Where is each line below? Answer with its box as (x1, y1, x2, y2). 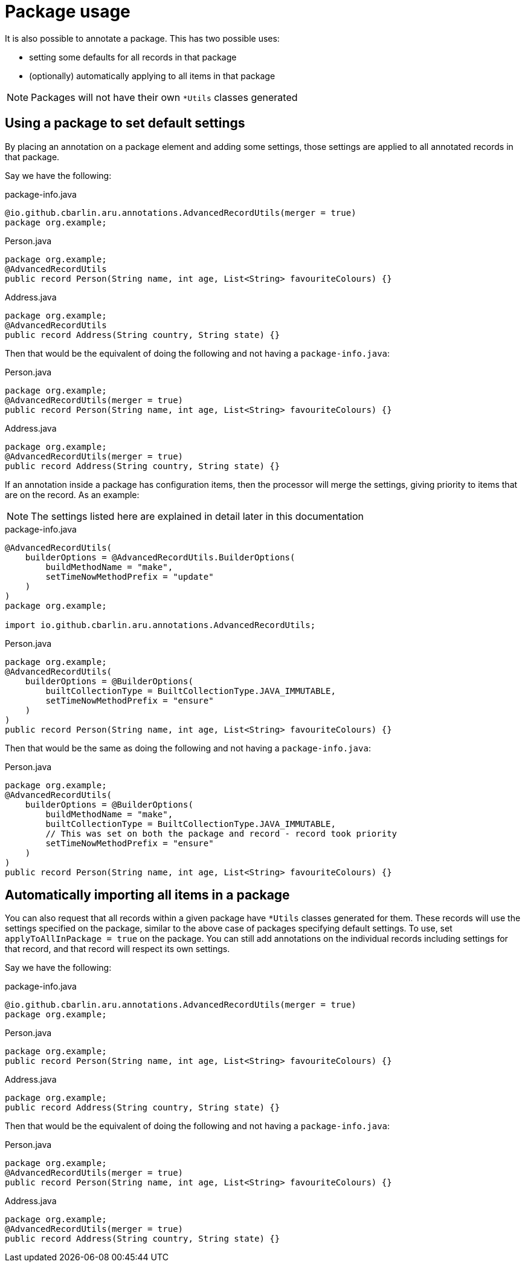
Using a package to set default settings (5, 115, 245, 131)
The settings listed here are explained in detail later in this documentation (31, 510, 364, 522)
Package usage (5, 1, 130, 22)
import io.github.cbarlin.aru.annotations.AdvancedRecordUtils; (5, 620, 316, 630)
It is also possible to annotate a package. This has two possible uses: (5, 33, 280, 44)
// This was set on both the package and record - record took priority (45, 828, 398, 838)
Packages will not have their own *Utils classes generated (31, 91, 298, 103)
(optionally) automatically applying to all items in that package (29, 70, 275, 81)
